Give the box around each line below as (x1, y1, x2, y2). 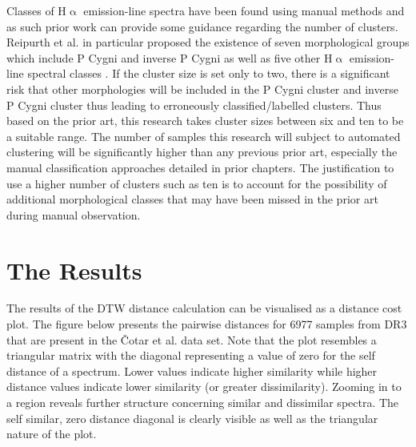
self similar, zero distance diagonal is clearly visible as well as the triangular (6, 409, 378, 426)
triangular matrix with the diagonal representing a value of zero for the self (6, 347, 375, 364)
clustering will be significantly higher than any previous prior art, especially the (6, 143, 398, 160)
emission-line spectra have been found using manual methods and (83, 2, 405, 18)
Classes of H (6, 2, 66, 18)
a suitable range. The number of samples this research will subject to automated (6, 127, 401, 144)
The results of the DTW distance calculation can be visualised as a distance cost (6, 300, 402, 316)
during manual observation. (6, 206, 141, 223)
